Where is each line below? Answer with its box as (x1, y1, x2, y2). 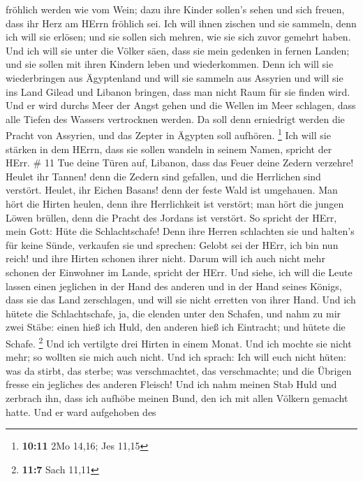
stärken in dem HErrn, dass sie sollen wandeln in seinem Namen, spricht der (6, 141, 332, 156)
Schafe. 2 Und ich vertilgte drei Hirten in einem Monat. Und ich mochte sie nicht (6, 333, 352, 350)
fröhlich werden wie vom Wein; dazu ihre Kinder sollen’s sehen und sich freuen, (6, 2, 345, 16)
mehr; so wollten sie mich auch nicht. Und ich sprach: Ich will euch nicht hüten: (6, 350, 346, 364)
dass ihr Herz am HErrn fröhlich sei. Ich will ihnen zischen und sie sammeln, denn (6, 15, 357, 30)
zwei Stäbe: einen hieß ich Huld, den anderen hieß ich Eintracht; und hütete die (6, 320, 346, 334)
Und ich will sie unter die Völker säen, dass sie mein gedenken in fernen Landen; (6, 43, 350, 57)
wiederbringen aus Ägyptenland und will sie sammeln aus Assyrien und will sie (6, 70, 343, 85)
